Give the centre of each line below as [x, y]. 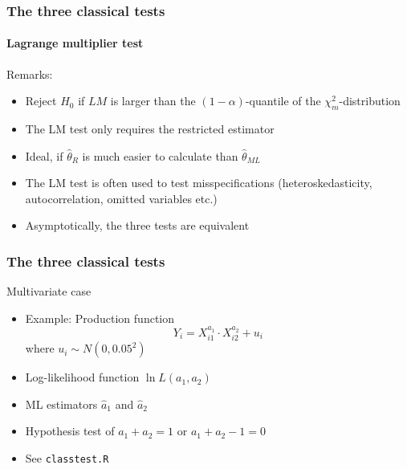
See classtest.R [67, 457]
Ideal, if [44, 155]
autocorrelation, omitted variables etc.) [121, 198]
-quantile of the [283, 101]
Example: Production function [100, 318]
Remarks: [30, 73]
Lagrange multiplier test [75, 43]
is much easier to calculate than [160, 155]
